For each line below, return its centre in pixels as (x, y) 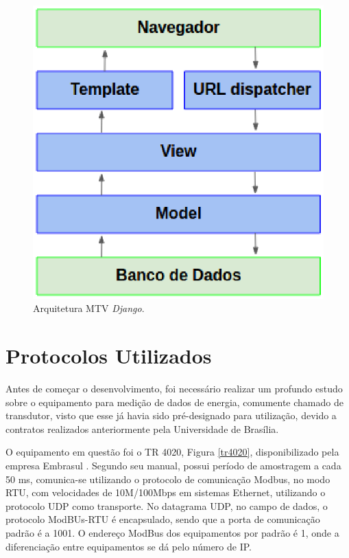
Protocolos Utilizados (109, 356)
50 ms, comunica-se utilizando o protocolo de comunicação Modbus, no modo (168, 479)
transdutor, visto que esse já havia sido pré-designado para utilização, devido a (171, 415)
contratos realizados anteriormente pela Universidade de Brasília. (142, 428)
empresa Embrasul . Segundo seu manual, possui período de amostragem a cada (173, 465)
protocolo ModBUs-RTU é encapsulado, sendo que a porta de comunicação (163, 519)
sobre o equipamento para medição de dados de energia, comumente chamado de (174, 402)
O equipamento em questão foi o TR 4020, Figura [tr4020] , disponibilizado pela (172, 452)
